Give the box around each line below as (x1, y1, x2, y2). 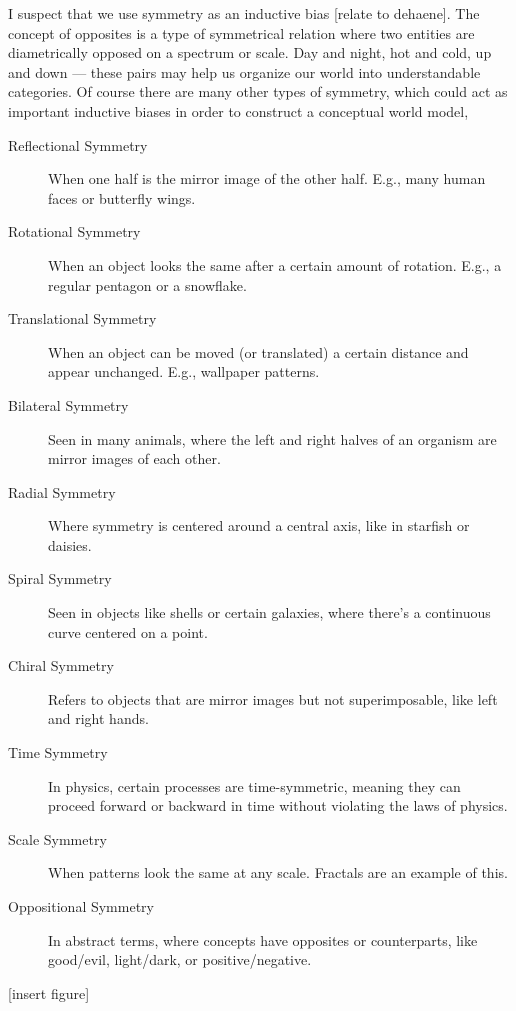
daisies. (48, 534, 92, 555)
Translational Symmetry (8, 308, 157, 329)
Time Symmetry (8, 742, 108, 763)
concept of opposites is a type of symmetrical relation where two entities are (8, 22, 475, 43)
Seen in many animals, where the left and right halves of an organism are (48, 428, 497, 449)
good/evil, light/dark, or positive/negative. (48, 949, 312, 970)
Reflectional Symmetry (8, 134, 148, 155)
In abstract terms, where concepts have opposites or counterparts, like (48, 929, 478, 950)
